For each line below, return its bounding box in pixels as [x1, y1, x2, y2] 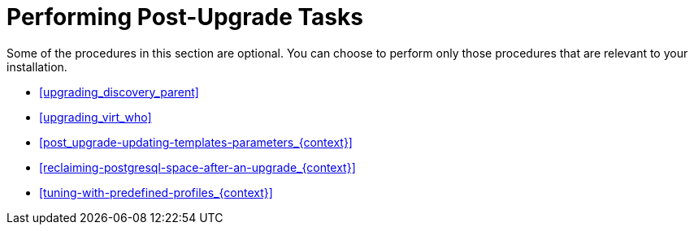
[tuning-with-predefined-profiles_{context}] [39, 185, 273, 199]
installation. [7, 59, 67, 74]
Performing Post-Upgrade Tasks [7, 3, 363, 31]
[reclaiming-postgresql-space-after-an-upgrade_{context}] [39, 160, 356, 174]
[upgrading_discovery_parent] [39, 84, 199, 99]
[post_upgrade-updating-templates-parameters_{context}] [39, 135, 353, 149]
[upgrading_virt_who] [39, 109, 152, 124]
